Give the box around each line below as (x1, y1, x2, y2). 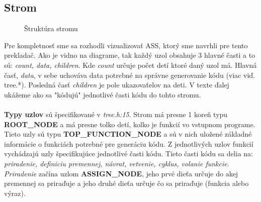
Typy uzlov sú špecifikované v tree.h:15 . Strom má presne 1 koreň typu (4, 109, 228, 119)
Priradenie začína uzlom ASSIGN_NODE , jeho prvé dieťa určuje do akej (4, 168, 238, 178)
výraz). (4, 187, 26, 198)
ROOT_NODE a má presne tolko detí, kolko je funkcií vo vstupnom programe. (4, 119, 255, 129)
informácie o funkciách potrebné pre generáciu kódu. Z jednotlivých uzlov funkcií (4, 138, 253, 149)
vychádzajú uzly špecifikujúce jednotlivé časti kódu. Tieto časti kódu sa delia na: (4, 148, 253, 159)
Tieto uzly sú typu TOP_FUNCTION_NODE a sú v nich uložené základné (4, 129, 252, 139)
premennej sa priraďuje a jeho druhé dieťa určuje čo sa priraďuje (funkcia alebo (4, 178, 249, 188)
